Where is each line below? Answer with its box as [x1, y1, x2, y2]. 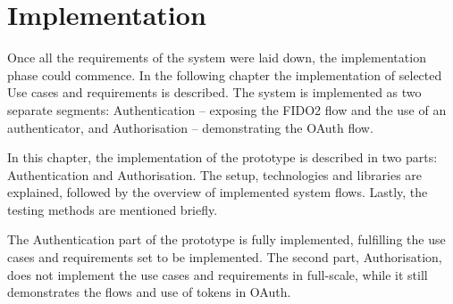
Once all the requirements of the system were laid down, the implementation [7, 48, 426, 67]
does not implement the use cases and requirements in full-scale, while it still [7, 265, 428, 283]
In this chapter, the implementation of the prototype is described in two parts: [7, 148, 438, 167]
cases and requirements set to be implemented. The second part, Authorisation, [7, 248, 442, 267]
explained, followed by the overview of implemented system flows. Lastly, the [7, 183, 428, 201]
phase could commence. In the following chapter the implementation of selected [7, 65, 442, 84]
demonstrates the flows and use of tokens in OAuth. [7, 283, 291, 301]
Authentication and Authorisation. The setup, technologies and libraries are [7, 165, 423, 184]
